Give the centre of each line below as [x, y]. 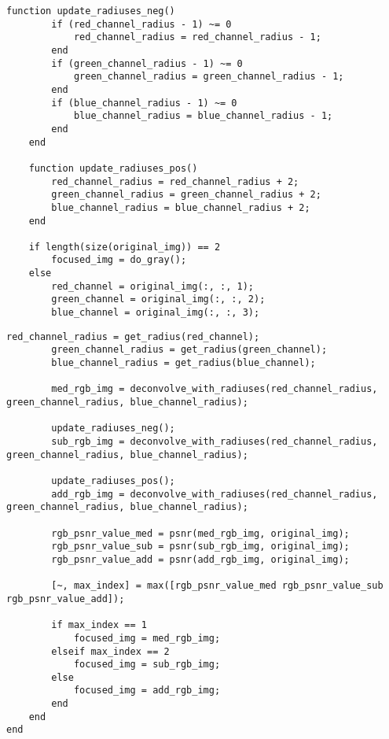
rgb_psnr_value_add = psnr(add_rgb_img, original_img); [200, 559]
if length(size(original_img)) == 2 [125, 247]
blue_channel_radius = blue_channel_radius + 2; [181, 207]
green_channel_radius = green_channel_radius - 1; [209, 77]
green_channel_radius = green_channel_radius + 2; [186, 195]
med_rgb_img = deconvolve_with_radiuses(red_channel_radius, [215, 389]
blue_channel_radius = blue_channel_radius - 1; [203, 116]
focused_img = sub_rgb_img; [147, 665]
